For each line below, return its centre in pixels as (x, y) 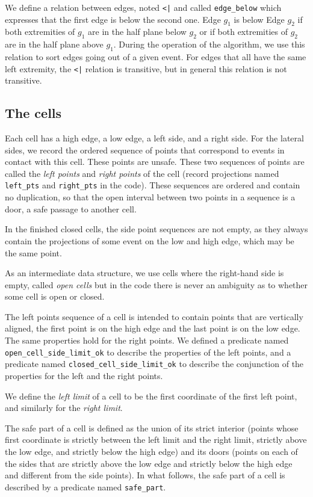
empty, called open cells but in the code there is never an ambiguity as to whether (156, 284)
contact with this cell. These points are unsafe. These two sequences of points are (155, 162)
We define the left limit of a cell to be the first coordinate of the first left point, (151, 396)
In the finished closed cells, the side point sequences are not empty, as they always (156, 229)
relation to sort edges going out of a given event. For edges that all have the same (156, 57)
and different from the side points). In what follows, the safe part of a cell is (145, 475)
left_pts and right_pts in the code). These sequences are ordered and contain (153, 185)
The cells (33, 113)
